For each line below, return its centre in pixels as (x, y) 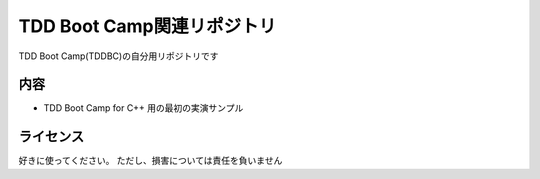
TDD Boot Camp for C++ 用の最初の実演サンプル (143, 108)
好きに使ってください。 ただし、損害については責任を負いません (150, 161)
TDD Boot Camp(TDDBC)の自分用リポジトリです (118, 56)
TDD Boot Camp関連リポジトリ (147, 26)
